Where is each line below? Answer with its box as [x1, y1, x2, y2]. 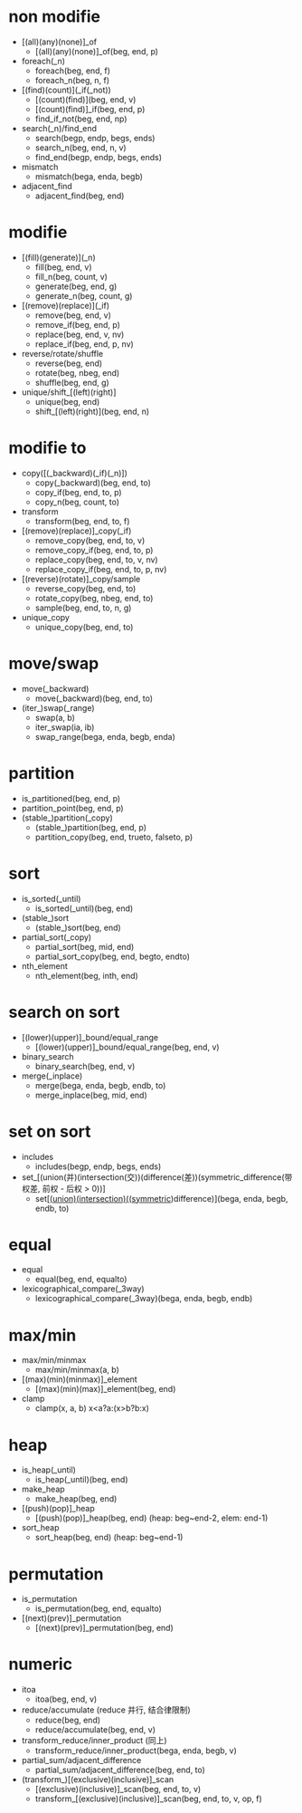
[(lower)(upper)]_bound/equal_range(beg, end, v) [34, 1041, 220, 1052]
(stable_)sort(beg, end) [34, 922, 121, 933]
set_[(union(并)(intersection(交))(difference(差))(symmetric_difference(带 [21, 1171, 293, 1183]
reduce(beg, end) [34, 1714, 101, 1726]
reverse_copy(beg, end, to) [34, 582, 137, 594]
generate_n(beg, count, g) [34, 290, 133, 301]
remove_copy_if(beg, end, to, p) [34, 544, 154, 555]
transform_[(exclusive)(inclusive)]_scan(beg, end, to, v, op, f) [34, 1793, 263, 1804]
